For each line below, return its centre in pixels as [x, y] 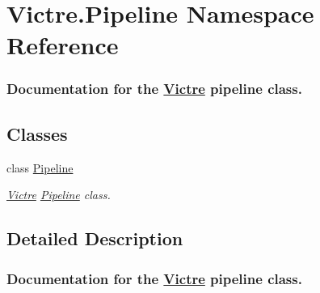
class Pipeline [40, 167]
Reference [63, 45]
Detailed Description [95, 238]
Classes [37, 133]
